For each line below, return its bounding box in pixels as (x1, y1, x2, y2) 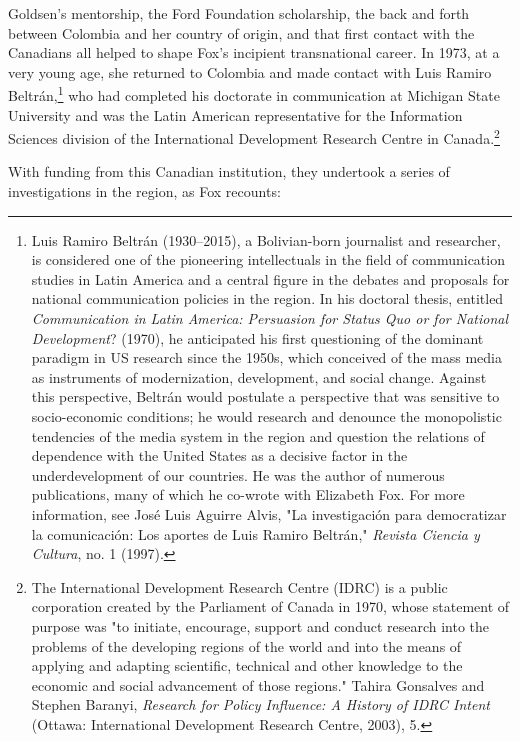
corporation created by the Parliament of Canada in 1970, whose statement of (31, 596, 510, 617)
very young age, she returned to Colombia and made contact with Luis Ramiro (8, 61, 492, 82)
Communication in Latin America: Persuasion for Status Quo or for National (31, 308, 508, 329)
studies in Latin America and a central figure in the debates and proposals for (31, 268, 510, 289)
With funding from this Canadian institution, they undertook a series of (8, 161, 450, 182)
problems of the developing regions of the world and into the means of (31, 635, 462, 656)
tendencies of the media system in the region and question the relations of (31, 425, 485, 446)
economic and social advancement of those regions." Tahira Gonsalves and (31, 674, 485, 695)
